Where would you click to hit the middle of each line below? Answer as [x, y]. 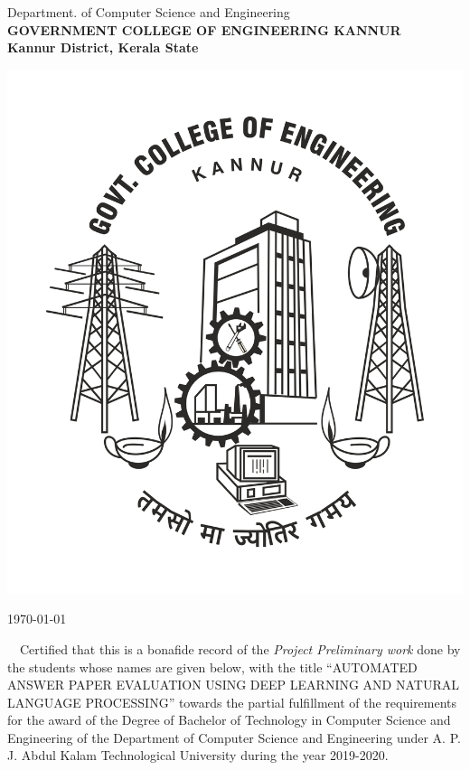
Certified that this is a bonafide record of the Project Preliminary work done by [240, 648]
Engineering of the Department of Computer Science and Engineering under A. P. [234, 737]
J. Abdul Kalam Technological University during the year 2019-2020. [198, 755]
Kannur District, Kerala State [103, 47]
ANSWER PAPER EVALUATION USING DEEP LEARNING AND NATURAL [233, 685]
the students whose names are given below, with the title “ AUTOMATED [212, 667]
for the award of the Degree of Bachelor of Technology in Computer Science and [229, 720]
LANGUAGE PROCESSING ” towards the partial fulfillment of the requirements [232, 702]
